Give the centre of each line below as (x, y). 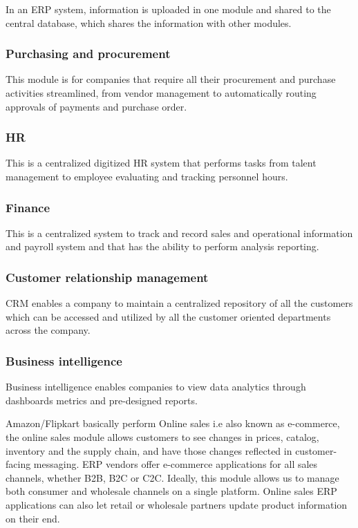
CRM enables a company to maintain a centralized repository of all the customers (179, 303)
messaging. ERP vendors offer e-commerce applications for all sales (176, 464)
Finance (28, 207)
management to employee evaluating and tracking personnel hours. (147, 176)
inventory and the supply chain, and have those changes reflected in (149, 450)
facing (18, 464)
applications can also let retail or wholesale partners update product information (177, 504)
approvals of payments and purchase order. (96, 106)
